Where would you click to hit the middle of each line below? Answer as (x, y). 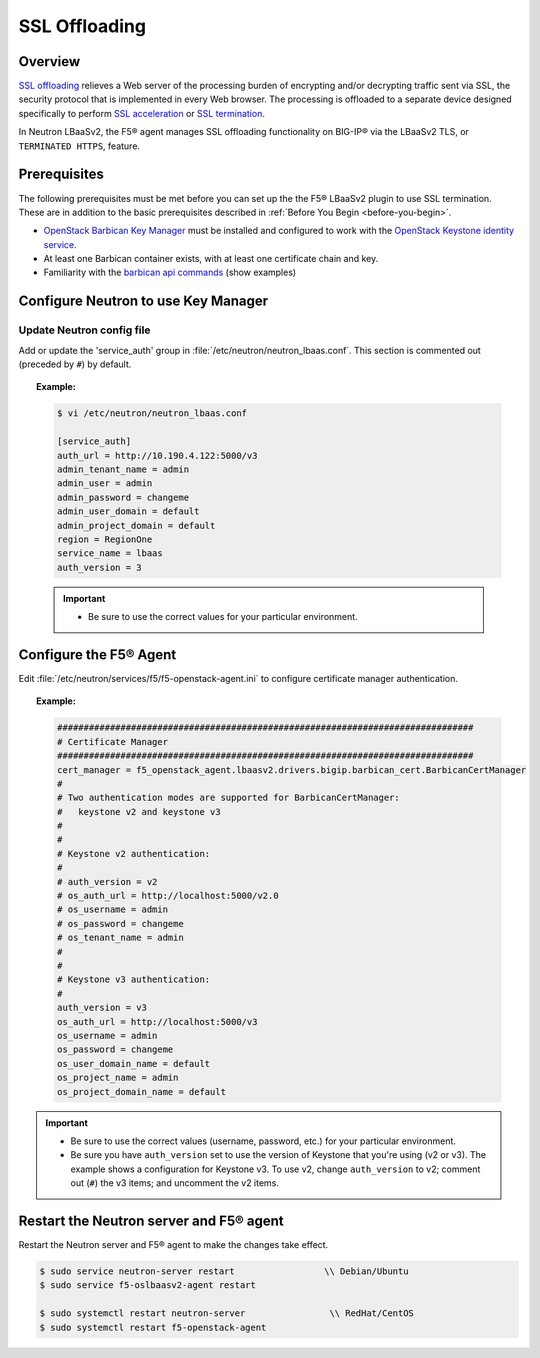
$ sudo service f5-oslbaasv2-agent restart (148, 1285)
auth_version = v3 (101, 1008)
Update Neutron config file (84, 330)
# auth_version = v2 (107, 881)
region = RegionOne (104, 539)
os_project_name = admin (117, 1078)
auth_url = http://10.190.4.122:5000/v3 (157, 455)
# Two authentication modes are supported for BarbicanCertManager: (228, 798)
